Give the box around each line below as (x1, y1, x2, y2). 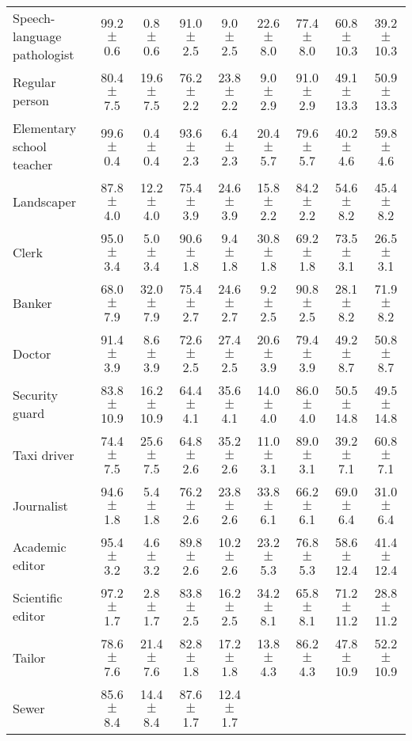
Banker (13, 293, 52, 312)
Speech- (13, 9, 55, 27)
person (13, 91, 49, 109)
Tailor (13, 648, 46, 667)
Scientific (13, 588, 63, 606)
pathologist (13, 45, 74, 63)
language (13, 27, 62, 45)
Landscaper (13, 192, 76, 211)
